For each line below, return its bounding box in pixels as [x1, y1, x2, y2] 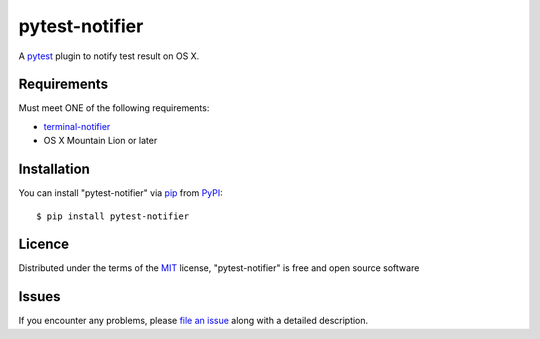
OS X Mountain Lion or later [43, 135, 158, 147]
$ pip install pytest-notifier [36, 210, 190, 222]
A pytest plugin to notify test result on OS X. [18, 50, 200, 62]
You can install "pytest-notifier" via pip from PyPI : [18, 187, 224, 199]
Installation [18, 161, 90, 178]
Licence [18, 236, 70, 253]
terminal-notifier [43, 120, 111, 132]
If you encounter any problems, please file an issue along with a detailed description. [18, 315, 369, 327]
